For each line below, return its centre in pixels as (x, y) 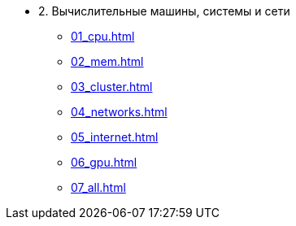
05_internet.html (115, 137)
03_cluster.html (112, 87)
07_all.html (98, 187)
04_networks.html (119, 112)
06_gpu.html (104, 162)
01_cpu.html (103, 36)
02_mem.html (107, 61)
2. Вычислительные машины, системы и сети (164, 11)
